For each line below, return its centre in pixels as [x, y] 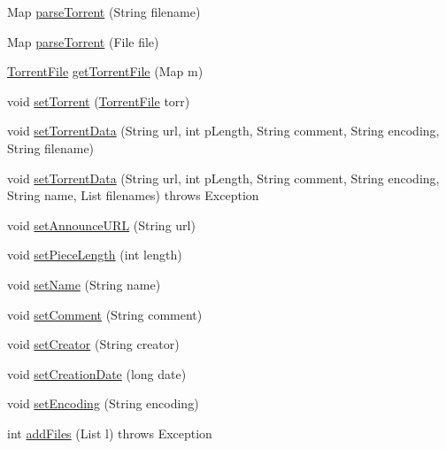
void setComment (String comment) [105, 314]
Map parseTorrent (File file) [83, 41]
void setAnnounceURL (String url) [101, 224]
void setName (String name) [84, 284]
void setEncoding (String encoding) [103, 403]
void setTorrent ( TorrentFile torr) [99, 101]
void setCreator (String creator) [93, 344]
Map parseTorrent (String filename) [104, 12]
